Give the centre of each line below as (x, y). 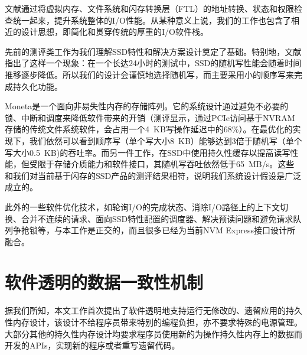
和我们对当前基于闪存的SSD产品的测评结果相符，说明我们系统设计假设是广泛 (153, 175)
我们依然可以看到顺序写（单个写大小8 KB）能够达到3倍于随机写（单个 (166, 140)
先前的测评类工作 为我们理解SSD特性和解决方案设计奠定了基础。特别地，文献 (153, 51)
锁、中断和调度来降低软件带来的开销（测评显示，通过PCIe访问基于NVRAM (150, 117)
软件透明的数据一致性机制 (104, 282)
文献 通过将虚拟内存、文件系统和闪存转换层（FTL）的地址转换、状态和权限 (149, 8)
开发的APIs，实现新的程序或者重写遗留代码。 (92, 345)
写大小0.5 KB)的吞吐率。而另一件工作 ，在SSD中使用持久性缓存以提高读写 (148, 152)
